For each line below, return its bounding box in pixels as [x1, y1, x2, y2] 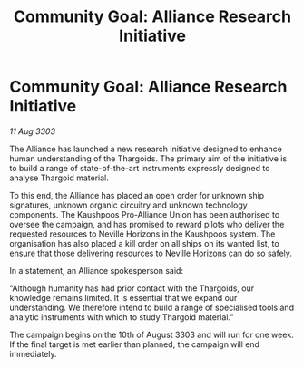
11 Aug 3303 [9, 125, 56, 137]
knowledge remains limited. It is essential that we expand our [9, 292, 238, 303]
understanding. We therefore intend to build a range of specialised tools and [9, 302, 295, 313]
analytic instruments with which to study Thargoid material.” [9, 311, 234, 323]
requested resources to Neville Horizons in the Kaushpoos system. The [9, 228, 276, 239]
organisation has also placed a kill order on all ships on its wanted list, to [9, 237, 279, 248]
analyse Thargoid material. [9, 172, 109, 183]
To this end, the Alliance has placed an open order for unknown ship [9, 189, 265, 200]
